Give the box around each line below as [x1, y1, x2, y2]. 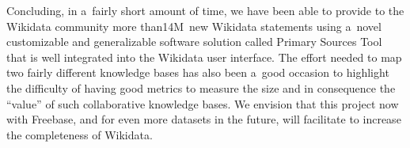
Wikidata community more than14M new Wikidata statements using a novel [6, 17, 382, 34]
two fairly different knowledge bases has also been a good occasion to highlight [6, 64, 389, 81]
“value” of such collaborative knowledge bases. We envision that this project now [6, 95, 399, 112]
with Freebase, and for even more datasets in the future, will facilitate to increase [6, 111, 401, 127]
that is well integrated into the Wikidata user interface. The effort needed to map [6, 48, 402, 65]
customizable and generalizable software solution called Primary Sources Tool [6, 33, 382, 50]
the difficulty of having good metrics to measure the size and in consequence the [6, 79, 396, 96]
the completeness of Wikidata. [6, 126, 153, 142]
